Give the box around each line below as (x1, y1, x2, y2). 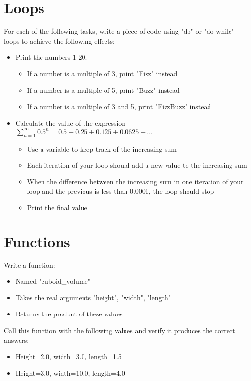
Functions (4, 231, 70, 251)
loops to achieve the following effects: (4, 35, 115, 45)
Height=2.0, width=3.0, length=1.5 (15, 351, 122, 361)
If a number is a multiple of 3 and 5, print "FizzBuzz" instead (27, 101, 211, 112)
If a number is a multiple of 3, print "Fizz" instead (27, 68, 178, 78)
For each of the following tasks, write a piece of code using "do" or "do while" (4, 26, 234, 36)
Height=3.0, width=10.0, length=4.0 (15, 367, 125, 378)
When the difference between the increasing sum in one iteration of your (27, 176, 244, 186)
